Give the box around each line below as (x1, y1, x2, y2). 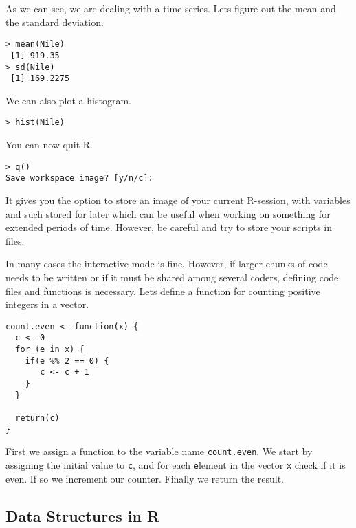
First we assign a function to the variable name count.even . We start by (5, 444, 313, 459)
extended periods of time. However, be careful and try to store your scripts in (5, 220, 333, 234)
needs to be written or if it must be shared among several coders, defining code (5, 269, 339, 284)
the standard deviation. (5, 14, 104, 29)
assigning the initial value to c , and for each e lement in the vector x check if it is (5, 457, 346, 472)
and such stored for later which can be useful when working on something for (5, 206, 331, 221)
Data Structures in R (5, 505, 160, 526)
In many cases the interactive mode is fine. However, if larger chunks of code (5, 256, 328, 271)
